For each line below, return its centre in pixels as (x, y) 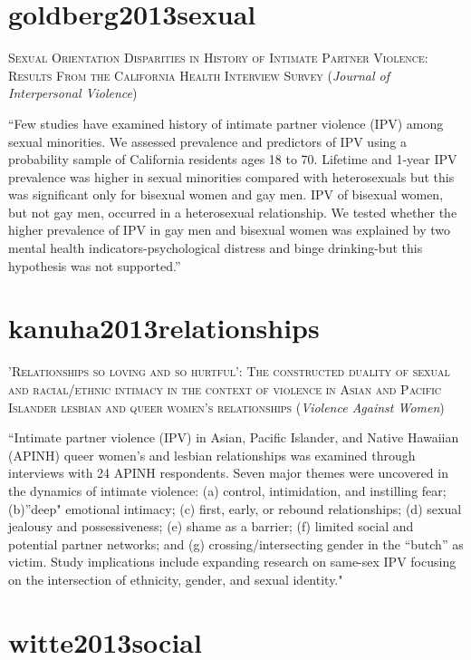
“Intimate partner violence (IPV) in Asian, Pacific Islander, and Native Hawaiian (234, 437)
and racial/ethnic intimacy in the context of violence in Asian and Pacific (225, 388)
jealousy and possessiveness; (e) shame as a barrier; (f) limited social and (211, 526)
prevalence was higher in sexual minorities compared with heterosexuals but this (231, 176)
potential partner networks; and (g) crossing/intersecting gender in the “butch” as (236, 544)
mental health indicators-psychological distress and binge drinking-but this (216, 248)
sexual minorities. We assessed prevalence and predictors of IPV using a (207, 141)
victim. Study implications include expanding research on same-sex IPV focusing (232, 562)
